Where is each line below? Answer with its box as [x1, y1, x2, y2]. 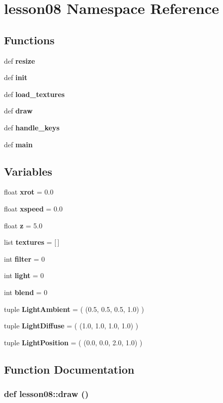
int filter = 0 [4, 253, 45, 264]
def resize [4, 55, 35, 66]
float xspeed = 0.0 [4, 203, 63, 213]
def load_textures [4, 89, 65, 99]
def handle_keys [4, 122, 60, 132]
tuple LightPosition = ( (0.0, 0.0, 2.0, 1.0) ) [4, 337, 143, 347]
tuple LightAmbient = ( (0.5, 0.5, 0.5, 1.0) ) [4, 303, 144, 314]
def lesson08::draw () [4, 387, 89, 400]
